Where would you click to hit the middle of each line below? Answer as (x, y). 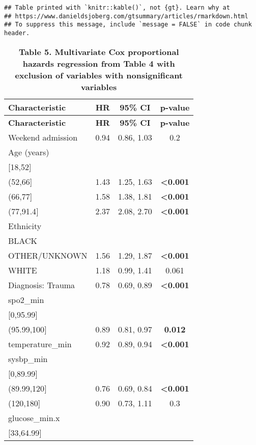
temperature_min (40, 344)
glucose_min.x (34, 418)
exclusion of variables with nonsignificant (99, 75)
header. (17, 33)
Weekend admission (43, 137)
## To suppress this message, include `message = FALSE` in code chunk (128, 25)
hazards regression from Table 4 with (99, 63)
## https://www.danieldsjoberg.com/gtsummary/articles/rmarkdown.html (126, 16)
